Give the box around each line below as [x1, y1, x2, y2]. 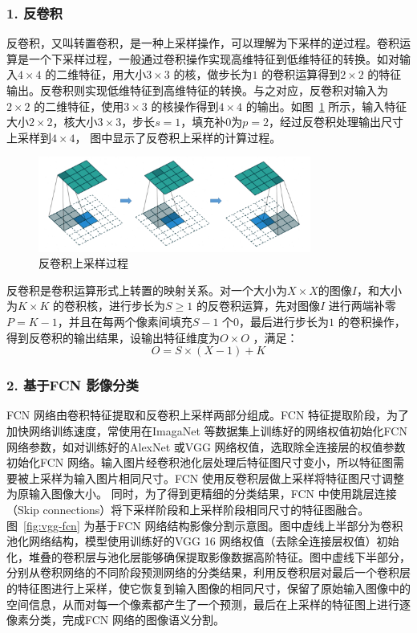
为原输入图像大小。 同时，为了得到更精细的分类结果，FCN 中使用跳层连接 [6, 485, 397, 502]
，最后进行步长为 [239, 313, 330, 329]
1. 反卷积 [6, 2, 63, 22]
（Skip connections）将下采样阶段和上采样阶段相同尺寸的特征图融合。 [6, 500, 370, 517]
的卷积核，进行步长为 [53, 297, 166, 314]
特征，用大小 [79, 66, 147, 83]
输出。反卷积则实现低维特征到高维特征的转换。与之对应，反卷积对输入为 [6, 82, 388, 98]
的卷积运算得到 [261, 66, 341, 83]
